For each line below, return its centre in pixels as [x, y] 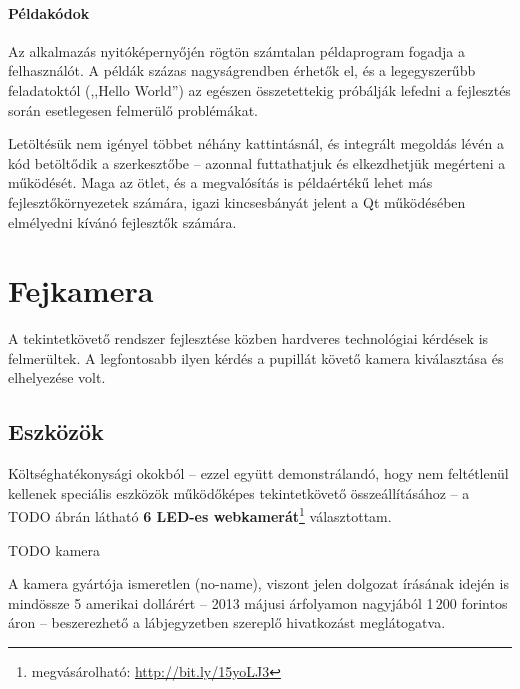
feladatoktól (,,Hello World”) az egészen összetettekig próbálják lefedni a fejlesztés [259, 89]
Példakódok [49, 12]
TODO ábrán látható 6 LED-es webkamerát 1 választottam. [200, 515]
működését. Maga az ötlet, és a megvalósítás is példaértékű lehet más [220, 182]
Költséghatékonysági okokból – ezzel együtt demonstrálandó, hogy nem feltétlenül [258, 473]
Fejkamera [81, 290]
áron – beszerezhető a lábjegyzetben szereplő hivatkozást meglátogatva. [227, 622]
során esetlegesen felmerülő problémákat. [133, 109]
